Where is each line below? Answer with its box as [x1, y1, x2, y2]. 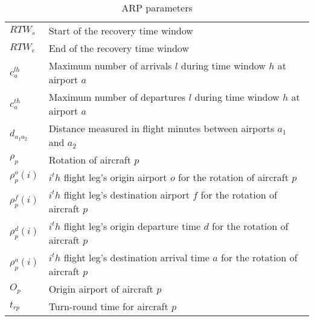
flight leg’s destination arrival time [63, 250, 210, 264]
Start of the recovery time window [48, 24, 193, 37]
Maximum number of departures [48, 90, 186, 104]
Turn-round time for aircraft [48, 299, 168, 313]
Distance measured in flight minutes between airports [48, 121, 275, 135]
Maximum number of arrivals [48, 59, 172, 72]
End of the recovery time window [48, 41, 189, 55]
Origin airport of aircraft [48, 282, 153, 296]
